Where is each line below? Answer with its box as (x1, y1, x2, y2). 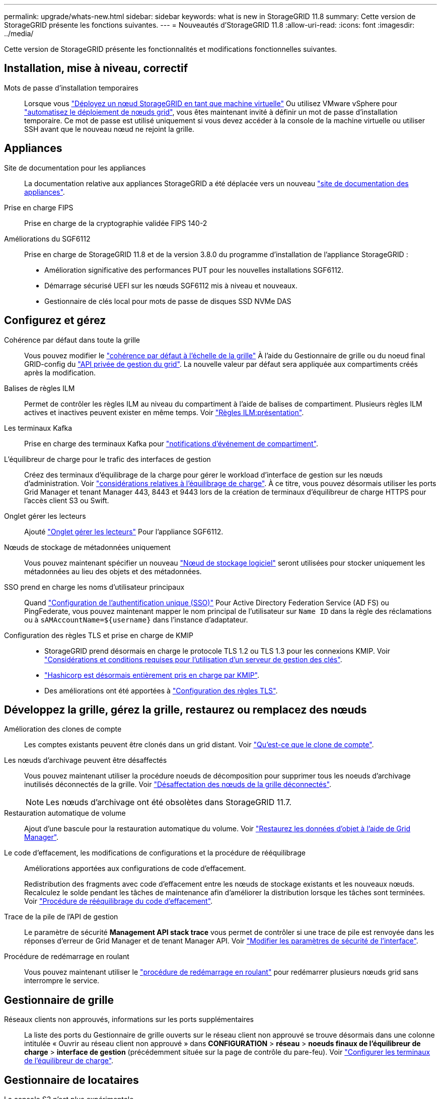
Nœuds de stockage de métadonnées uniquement (4, 542, 171, 552)
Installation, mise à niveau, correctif (4, 62, 188, 75)
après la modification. (24, 368, 96, 377)
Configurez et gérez (4, 314, 106, 327)
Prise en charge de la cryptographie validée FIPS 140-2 (24, 218, 207, 227)
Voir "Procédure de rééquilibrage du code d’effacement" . (24, 897, 213, 906)
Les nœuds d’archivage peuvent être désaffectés (4, 756, 167, 765)
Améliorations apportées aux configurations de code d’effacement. (24, 864, 246, 873)
